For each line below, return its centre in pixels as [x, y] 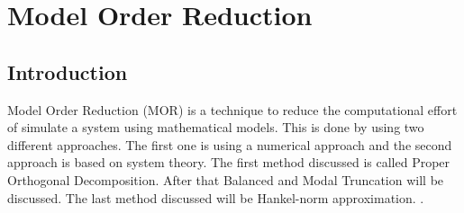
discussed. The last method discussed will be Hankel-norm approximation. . [216, 197]
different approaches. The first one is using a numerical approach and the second [230, 144]
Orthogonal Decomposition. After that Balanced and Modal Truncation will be [226, 179]
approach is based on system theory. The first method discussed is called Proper [229, 162]
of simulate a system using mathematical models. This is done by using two [216, 127]
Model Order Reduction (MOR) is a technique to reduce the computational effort [232, 109]
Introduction [68, 71]
